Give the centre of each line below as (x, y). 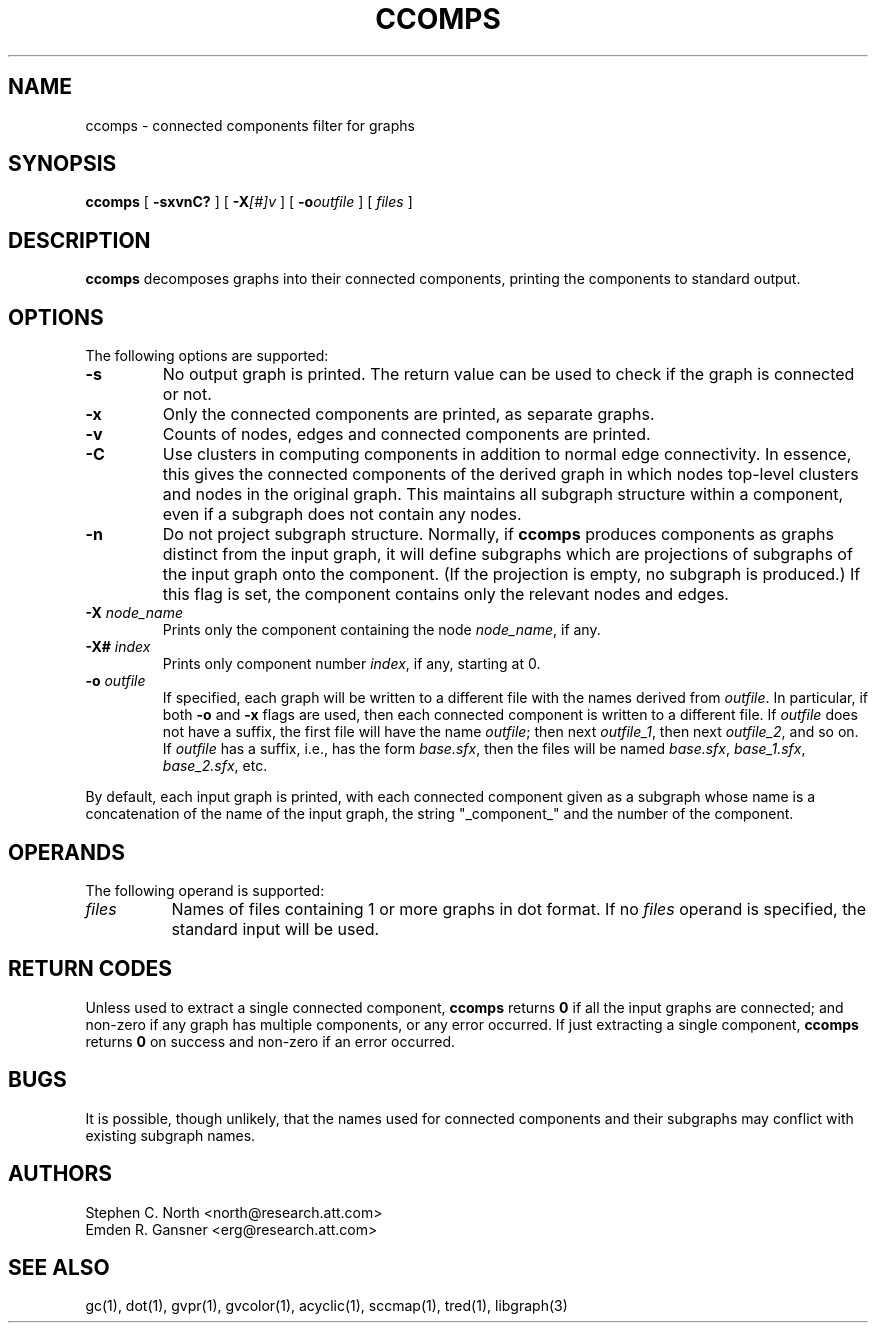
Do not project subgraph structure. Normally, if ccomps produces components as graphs (498, 534)
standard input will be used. (275, 928)
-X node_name (134, 613)
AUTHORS (60, 1174)
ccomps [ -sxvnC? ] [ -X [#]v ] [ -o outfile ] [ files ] (249, 202)
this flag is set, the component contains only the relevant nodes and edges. (445, 594)
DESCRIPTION (79, 240)
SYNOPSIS (62, 164)
